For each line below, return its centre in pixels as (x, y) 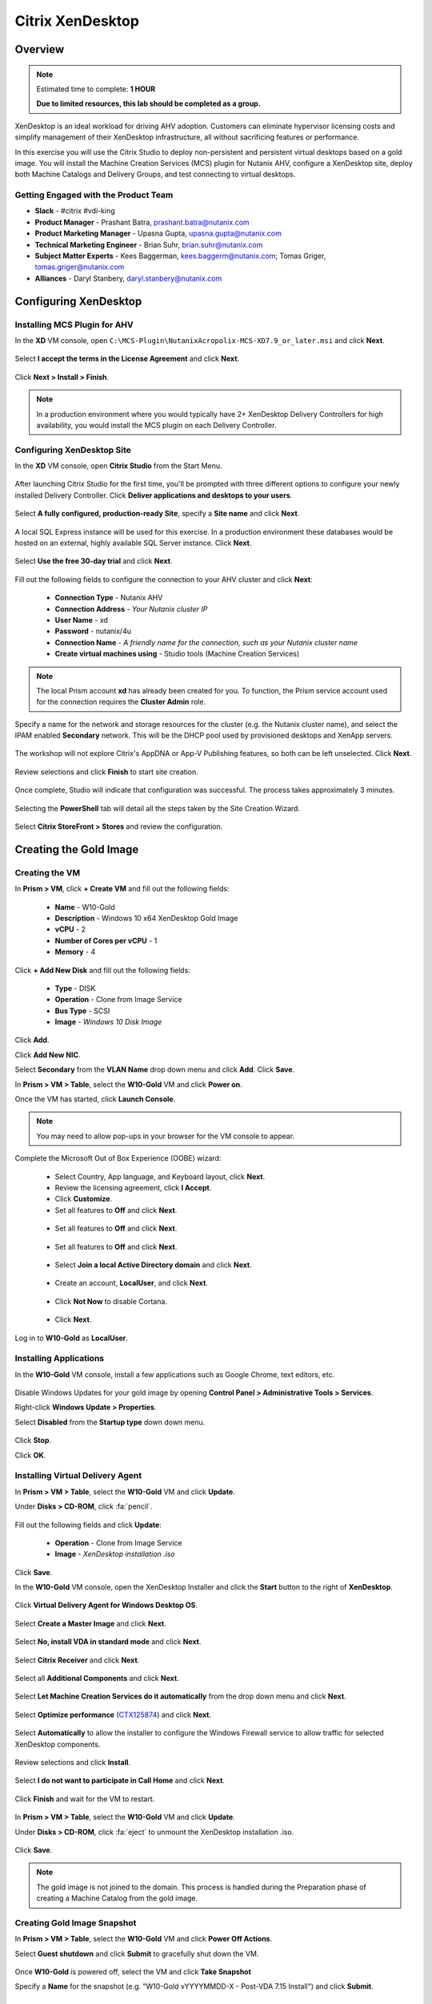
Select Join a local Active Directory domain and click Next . (153, 1265)
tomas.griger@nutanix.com (80, 267)
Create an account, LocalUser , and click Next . (131, 1283)
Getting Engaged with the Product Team (94, 195)
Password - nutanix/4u (93, 631)
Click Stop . (33, 1440)
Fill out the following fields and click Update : (88, 1525)
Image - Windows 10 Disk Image (108, 1022)
